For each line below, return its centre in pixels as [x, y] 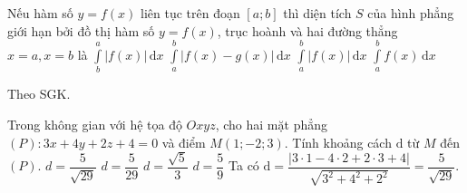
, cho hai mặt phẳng [271, 124]
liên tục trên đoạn [190, 13]
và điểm [184, 142]
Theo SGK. [39, 94]
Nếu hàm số [40, 13]
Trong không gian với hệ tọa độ [95, 124]
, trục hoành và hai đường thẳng [307, 30]
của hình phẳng [411, 13]
